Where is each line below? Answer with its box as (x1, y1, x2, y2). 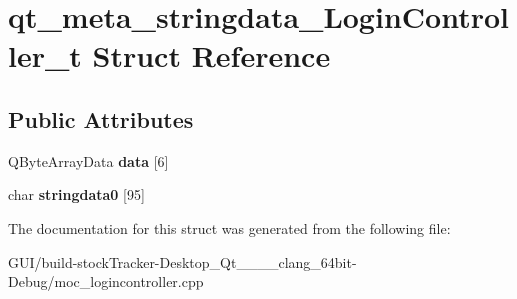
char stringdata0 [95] (8, 184, 145, 205)
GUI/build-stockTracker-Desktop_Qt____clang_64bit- (8, 251, 357, 272)
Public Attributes (8, 103, 194, 134)
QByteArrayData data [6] (8, 150, 169, 171)
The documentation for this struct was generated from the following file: (8, 217, 451, 238)
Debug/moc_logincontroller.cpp (8, 271, 204, 292)
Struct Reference (92, 35, 331, 76)
